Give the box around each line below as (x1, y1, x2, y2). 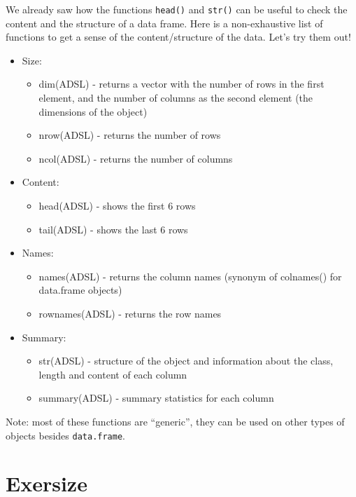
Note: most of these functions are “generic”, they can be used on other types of (6, 414, 345, 428)
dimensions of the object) (38, 104, 148, 118)
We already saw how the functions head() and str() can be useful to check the (6, 2, 348, 16)
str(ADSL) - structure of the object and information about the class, (38, 353, 334, 368)
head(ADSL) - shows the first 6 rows (38, 198, 196, 212)
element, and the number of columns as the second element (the (38, 90, 313, 105)
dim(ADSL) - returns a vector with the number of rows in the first (38, 76, 325, 91)
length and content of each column (38, 367, 187, 381)
